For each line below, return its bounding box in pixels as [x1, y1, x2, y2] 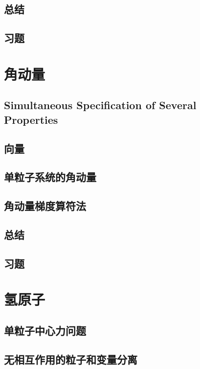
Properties [4, 112, 58, 127]
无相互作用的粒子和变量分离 [4, 351, 137, 367]
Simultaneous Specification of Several [4, 97, 197, 113]
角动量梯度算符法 [4, 198, 86, 213]
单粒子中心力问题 [4, 323, 86, 338]
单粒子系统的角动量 [4, 169, 96, 184]
